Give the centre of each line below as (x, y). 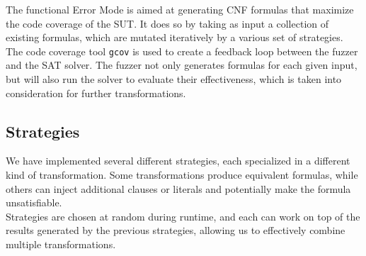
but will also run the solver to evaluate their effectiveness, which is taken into (174, 79)
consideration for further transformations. (96, 93)
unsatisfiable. (34, 202)
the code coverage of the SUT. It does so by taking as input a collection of (167, 23)
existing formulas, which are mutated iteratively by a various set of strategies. (175, 37)
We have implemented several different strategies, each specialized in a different (178, 161)
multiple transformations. (61, 244)
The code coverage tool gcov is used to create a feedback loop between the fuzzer (182, 51)
